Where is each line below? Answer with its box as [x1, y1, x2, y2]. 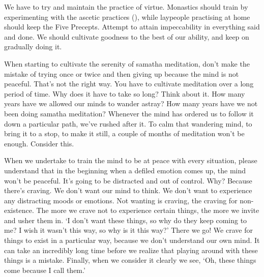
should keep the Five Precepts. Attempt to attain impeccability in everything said [4, 21, 260, 32]
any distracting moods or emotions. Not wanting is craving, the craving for [4, 195, 238, 205]
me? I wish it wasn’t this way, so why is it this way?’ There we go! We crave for [4, 225, 253, 235]
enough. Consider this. [4, 138, 74, 148]
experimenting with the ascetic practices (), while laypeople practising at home [4, 11, 250, 22]
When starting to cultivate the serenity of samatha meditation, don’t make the [4, 58, 250, 69]
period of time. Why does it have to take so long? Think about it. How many [4, 88, 245, 99]
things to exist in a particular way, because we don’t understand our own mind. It [4, 235, 260, 245]
